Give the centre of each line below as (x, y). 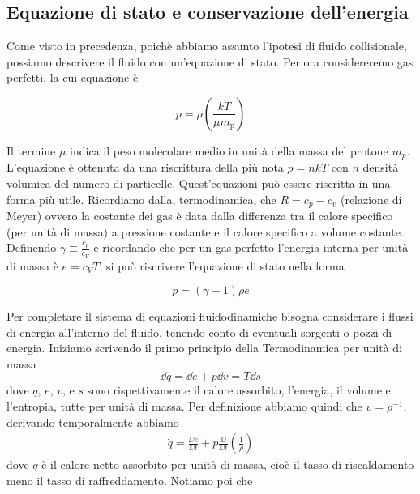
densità (381, 167)
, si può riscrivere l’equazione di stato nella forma (222, 265)
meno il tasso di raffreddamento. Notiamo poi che (130, 480)
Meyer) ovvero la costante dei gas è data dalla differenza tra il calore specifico (200, 216)
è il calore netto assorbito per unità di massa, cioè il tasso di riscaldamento (228, 464)
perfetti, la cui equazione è (73, 77)
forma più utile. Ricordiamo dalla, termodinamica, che (141, 199)
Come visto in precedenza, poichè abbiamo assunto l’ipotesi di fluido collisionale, (207, 46)
